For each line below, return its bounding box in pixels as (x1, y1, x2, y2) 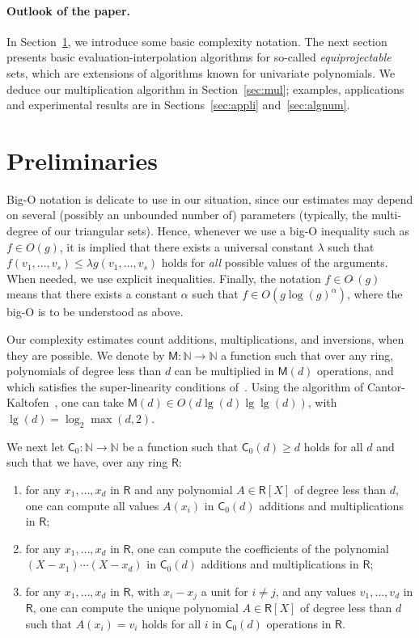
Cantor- (366, 378, 405, 395)
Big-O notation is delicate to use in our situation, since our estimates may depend (6, 190, 413, 207)
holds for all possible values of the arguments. (161, 254, 388, 271)
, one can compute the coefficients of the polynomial (130, 539, 389, 556)
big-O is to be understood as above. (6, 303, 184, 320)
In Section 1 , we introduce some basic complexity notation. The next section (6, 32, 387, 49)
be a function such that (122, 437, 239, 454)
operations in (266, 615, 332, 632)
